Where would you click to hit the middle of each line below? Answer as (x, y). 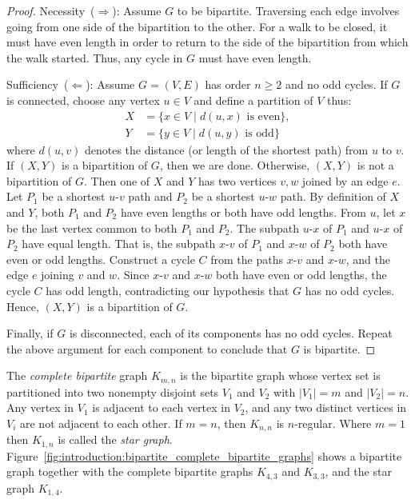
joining (58, 275)
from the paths (247, 259)
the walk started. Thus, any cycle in (95, 57)
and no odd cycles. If (336, 84)
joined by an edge (345, 180)
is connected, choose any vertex (83, 100)
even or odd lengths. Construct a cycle (101, 259)
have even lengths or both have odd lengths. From (243, 212)
